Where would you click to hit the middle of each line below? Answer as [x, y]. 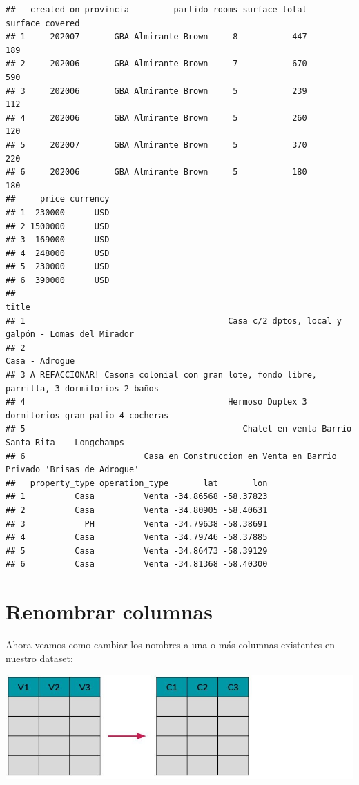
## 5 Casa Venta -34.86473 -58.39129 [137, 551]
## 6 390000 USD [58, 280]
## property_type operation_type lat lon [137, 483]
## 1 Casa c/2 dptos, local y [174, 321]
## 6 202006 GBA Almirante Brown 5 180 [156, 172]
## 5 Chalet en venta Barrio [179, 429]
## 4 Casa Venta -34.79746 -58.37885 [137, 537]
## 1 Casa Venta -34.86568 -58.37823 [137, 497]
